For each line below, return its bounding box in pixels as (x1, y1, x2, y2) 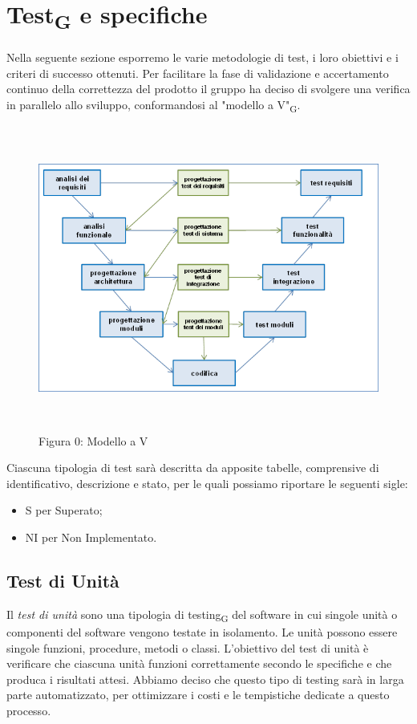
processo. (6, 702, 51, 718)
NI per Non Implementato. (25, 529, 157, 545)
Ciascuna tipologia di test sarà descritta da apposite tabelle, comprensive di (6, 459, 379, 476)
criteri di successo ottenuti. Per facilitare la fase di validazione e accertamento (6, 64, 389, 81)
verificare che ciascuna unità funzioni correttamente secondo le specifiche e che (6, 655, 392, 672)
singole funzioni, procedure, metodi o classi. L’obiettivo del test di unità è (6, 639, 369, 656)
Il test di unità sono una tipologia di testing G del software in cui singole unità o (6, 605, 398, 624)
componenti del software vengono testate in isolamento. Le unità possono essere (6, 623, 398, 640)
